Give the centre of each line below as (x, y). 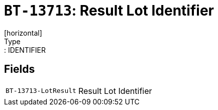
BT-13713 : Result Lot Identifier (109, 11)
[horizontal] (23, 33)
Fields (20, 69)
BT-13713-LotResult (41, 91)
